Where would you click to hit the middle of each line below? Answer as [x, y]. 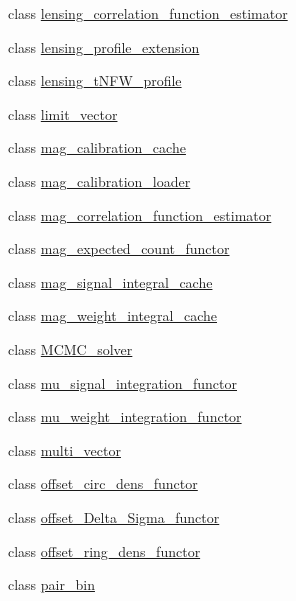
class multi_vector [64, 449]
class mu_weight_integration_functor [125, 416]
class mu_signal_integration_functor [123, 382]
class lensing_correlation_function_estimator [148, 13]
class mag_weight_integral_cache [113, 315]
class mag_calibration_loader [99, 180]
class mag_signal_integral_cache [110, 281]
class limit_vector [63, 113]
